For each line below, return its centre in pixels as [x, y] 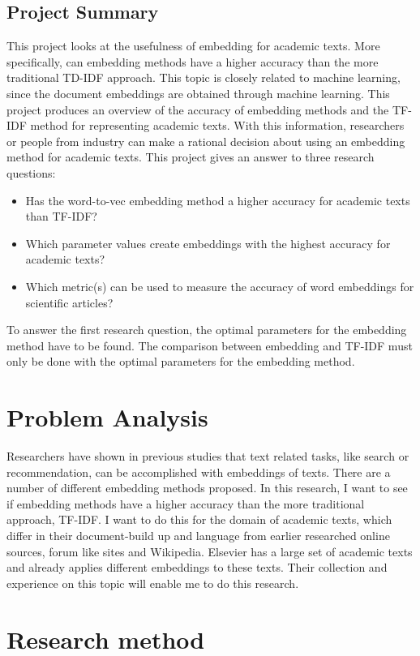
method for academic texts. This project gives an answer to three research [191, 157]
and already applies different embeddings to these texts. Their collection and [197, 567]
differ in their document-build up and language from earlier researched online [198, 535]
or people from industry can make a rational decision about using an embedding [206, 141]
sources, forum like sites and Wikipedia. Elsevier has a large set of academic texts [210, 551]
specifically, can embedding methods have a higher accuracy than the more [193, 61]
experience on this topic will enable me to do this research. [153, 583]
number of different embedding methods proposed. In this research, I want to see [207, 488]
